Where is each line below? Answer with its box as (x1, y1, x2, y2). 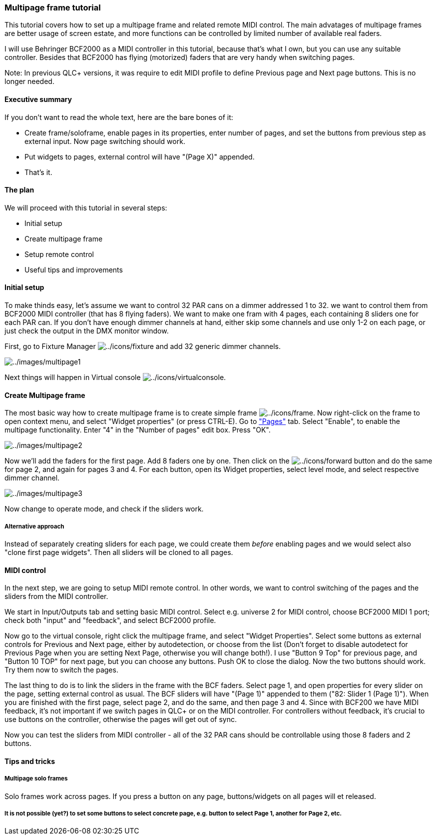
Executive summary (4, 94, 72, 103)
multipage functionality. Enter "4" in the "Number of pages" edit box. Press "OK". (4, 425, 271, 434)
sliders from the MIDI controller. (4, 592, 108, 601)
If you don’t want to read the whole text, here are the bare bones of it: (4, 112, 233, 121)
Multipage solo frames (4, 775, 68, 782)
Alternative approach (4, 522, 64, 530)
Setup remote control (24, 249, 94, 258)
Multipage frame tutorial (4, 2, 101, 12)
